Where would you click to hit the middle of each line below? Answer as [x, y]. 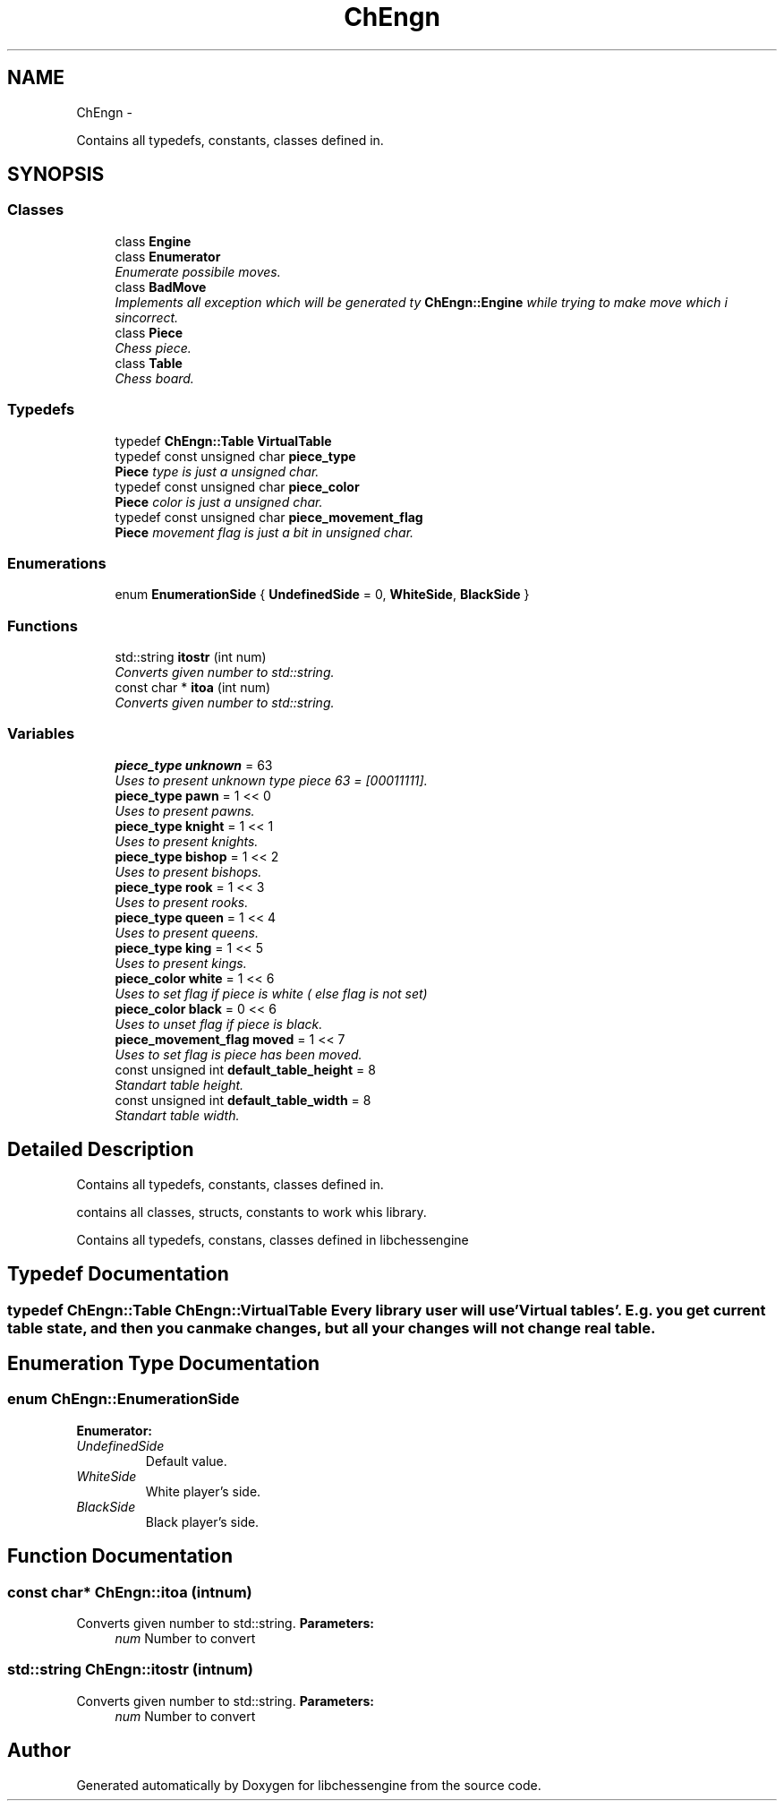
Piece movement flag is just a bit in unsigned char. [264, 532]
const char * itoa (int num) [193, 688]
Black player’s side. [202, 1521]
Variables [41, 734]
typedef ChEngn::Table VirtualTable [223, 441]
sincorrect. [147, 317]
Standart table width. [177, 1115]
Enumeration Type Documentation [163, 1363]
